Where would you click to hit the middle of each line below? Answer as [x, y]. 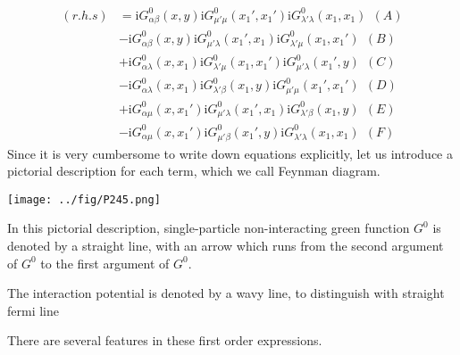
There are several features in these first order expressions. [165, 340]
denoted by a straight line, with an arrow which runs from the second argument [226, 246]
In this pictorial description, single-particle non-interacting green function [209, 228]
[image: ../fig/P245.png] [84, 199]
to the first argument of [105, 263]
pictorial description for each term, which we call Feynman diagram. [194, 171]
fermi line [33, 310]
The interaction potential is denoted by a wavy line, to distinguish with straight [226, 293]
